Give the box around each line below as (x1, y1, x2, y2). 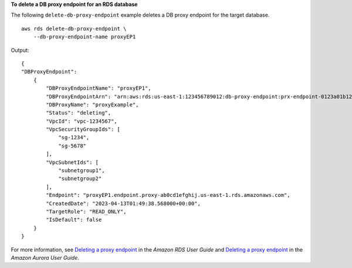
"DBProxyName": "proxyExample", (46, 101, 139, 108)
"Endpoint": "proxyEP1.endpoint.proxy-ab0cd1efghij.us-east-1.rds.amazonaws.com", (46, 192, 290, 199)
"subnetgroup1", (58, 168, 105, 174)
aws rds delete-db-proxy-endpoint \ (21, 25, 127, 32)
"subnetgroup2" (58, 175, 102, 182)
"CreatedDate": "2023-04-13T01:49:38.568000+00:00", (46, 200, 201, 207)
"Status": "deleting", (46, 109, 111, 116)
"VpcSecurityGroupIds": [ (46, 126, 120, 133)
